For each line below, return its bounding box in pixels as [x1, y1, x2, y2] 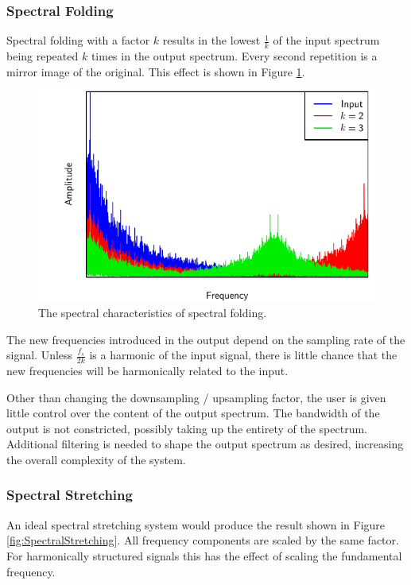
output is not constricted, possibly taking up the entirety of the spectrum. [6, 420, 367, 436]
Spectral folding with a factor [6, 32, 150, 48]
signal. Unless [6, 347, 73, 363]
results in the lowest [162, 32, 261, 48]
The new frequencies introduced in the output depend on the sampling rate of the [6, 331, 405, 347]
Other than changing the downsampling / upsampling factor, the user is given [6, 389, 386, 405]
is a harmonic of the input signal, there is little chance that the [89, 347, 397, 363]
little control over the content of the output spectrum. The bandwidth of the [6, 405, 380, 421]
